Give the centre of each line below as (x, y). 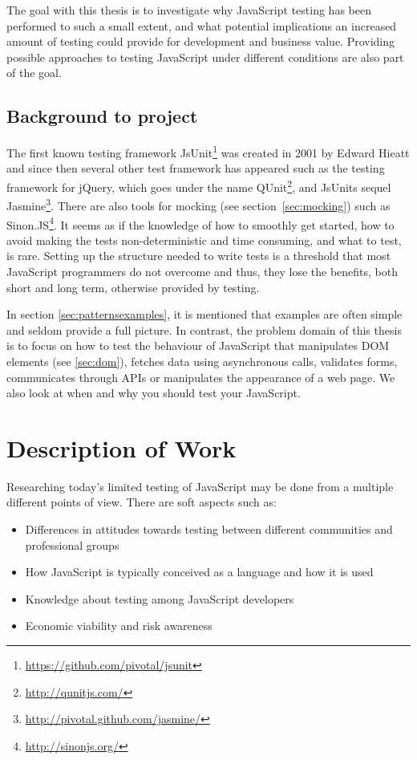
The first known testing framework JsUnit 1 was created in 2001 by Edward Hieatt (208, 151)
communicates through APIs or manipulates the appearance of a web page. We (201, 377)
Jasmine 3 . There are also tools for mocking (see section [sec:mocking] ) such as (198, 204)
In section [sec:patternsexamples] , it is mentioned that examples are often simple (204, 314)
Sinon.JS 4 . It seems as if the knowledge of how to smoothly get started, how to (200, 223)
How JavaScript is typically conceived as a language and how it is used (199, 572)
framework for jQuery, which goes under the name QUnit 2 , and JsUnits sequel (199, 186)
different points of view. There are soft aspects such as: (142, 502)
